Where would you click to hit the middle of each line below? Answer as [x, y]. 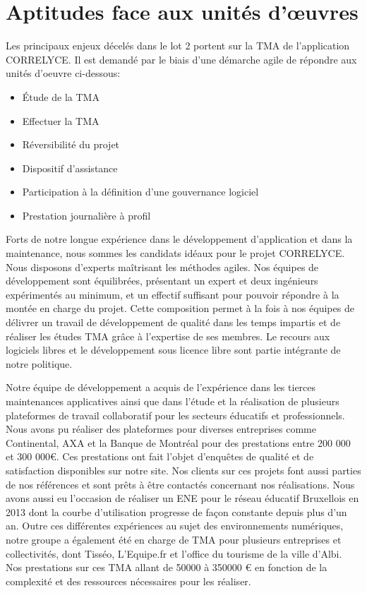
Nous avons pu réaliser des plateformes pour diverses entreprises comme [161, 429]
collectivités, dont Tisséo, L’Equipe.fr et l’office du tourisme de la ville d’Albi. [174, 553]
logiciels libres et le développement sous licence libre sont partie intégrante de [173, 350]
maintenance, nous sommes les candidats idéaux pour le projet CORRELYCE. [175, 253]
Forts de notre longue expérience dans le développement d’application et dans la [179, 239]
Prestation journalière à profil [86, 215]
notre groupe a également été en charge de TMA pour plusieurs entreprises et [174, 539]
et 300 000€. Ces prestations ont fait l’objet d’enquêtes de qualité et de [160, 456]
